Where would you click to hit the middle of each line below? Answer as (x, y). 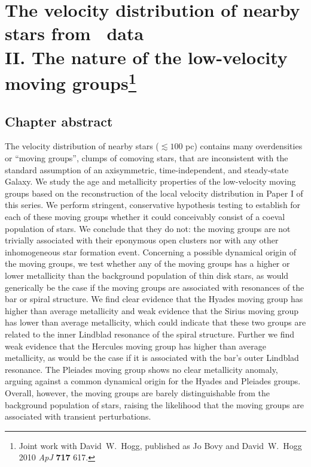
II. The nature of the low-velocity (146, 57)
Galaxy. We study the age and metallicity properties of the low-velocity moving (150, 181)
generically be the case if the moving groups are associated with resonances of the (155, 287)
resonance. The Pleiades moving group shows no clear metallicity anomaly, (141, 369)
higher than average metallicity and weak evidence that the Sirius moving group (152, 310)
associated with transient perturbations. (78, 416)
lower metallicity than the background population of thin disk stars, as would (147, 275)
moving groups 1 (71, 82)
